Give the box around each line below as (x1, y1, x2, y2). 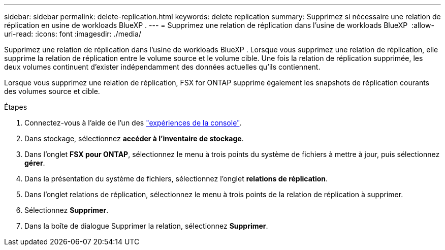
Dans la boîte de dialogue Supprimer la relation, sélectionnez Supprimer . (24, 222, 268, 230)
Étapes (4, 103, 27, 111)
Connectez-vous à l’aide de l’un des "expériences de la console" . (24, 118, 242, 127)
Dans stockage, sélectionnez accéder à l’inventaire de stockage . (24, 134, 244, 143)
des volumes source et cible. (4, 87, 100, 96)
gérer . (24, 159, 45, 167)
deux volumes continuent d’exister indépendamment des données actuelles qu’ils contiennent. (4, 63, 321, 71)
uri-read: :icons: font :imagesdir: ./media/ (4, 29, 141, 38)
